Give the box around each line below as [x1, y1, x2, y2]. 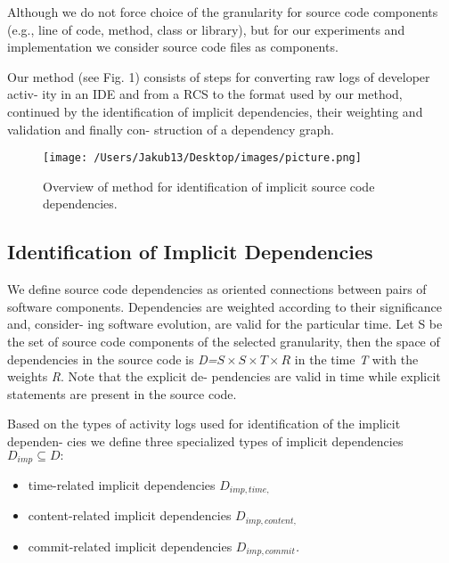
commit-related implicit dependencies [28, 536, 233, 555]
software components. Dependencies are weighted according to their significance [7, 297, 442, 315]
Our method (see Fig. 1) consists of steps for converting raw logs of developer [7, 67, 430, 86]
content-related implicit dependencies [28, 506, 232, 525]
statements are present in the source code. [7, 384, 237, 403]
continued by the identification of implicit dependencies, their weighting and [7, 102, 423, 120]
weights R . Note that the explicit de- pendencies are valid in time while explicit [7, 367, 441, 386]
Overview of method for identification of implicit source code [43, 176, 375, 195]
